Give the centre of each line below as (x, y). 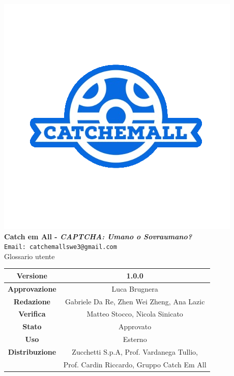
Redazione (32, 301)
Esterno (135, 339)
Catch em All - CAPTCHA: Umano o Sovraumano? (98, 236)
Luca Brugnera (135, 288)
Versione (32, 275)
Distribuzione (32, 352)
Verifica (32, 314)
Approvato (135, 326)
